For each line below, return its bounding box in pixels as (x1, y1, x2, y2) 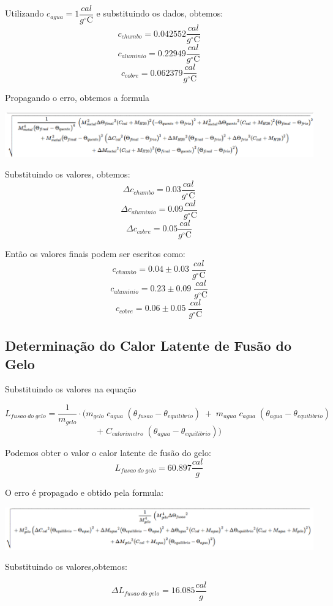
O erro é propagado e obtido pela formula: (5, 486, 163, 499)
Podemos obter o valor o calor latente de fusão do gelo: (5, 446, 211, 458)
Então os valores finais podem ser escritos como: (5, 247, 185, 260)
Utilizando (5, 7, 44, 20)
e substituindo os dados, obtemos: (96, 7, 223, 20)
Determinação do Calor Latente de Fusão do (5, 336, 292, 355)
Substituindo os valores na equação (5, 383, 137, 395)
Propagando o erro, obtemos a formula (5, 91, 150, 104)
